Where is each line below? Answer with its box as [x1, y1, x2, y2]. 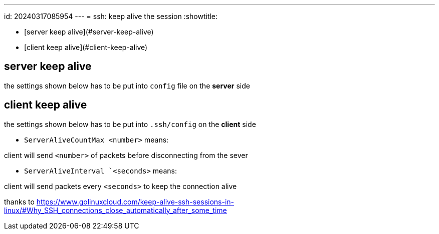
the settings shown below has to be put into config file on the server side [4, 81, 250, 90]
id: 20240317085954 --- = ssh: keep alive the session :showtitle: [4, 12, 218, 20]
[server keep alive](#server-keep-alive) [24, 27, 154, 36]
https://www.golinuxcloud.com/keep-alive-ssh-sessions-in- [36, 197, 235, 206]
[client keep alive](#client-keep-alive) [24, 43, 148, 51]
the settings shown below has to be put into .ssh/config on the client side [4, 119, 256, 128]
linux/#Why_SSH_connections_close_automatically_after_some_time [4, 205, 227, 214]
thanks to [4, 197, 35, 206]
